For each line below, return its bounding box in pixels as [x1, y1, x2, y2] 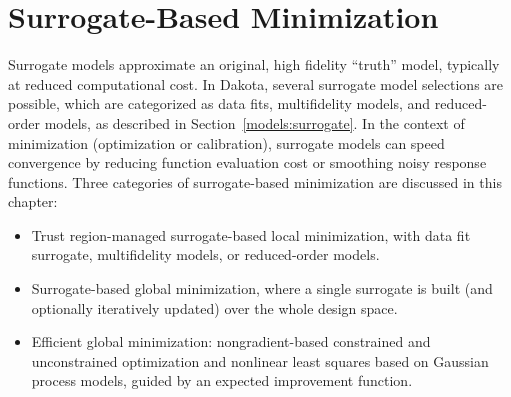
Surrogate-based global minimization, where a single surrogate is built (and [31, 278, 493, 299]
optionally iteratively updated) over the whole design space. [31, 297, 398, 318]
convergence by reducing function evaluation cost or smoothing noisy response [8, 152, 487, 173]
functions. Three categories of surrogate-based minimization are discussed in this [8, 171, 502, 192]
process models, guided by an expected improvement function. [31, 370, 413, 391]
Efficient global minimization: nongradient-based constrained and [31, 331, 431, 352]
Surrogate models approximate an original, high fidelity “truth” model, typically [8, 54, 500, 75]
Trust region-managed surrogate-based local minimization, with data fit [31, 224, 471, 245]
